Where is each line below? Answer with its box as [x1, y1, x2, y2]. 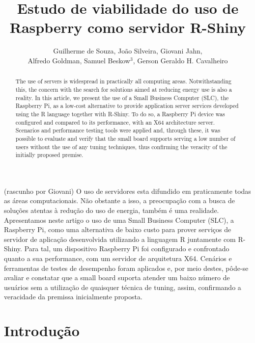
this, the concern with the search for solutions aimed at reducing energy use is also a [15, 85, 232, 93]
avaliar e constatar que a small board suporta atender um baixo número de [4, 272, 230, 283]
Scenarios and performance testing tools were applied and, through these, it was [15, 126, 221, 134]
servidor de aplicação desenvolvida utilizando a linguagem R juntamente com [4, 234, 236, 244]
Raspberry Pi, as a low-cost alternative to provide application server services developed [15, 102, 239, 110]
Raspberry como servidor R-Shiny [9, 17, 246, 37]
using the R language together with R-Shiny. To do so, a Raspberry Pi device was [15, 109, 225, 118]
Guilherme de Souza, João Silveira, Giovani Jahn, [53, 46, 202, 56]
